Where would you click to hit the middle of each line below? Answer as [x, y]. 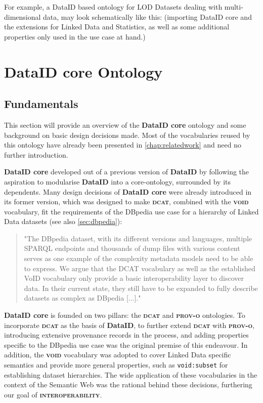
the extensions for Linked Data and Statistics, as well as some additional [117, 27]
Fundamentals [41, 104]
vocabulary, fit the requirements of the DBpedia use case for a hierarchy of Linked [131, 211]
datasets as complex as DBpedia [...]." [82, 298]
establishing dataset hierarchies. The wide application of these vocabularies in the [131, 374]
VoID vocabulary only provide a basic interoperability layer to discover [134, 278]
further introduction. [36, 154]
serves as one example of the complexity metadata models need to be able [139, 258]
